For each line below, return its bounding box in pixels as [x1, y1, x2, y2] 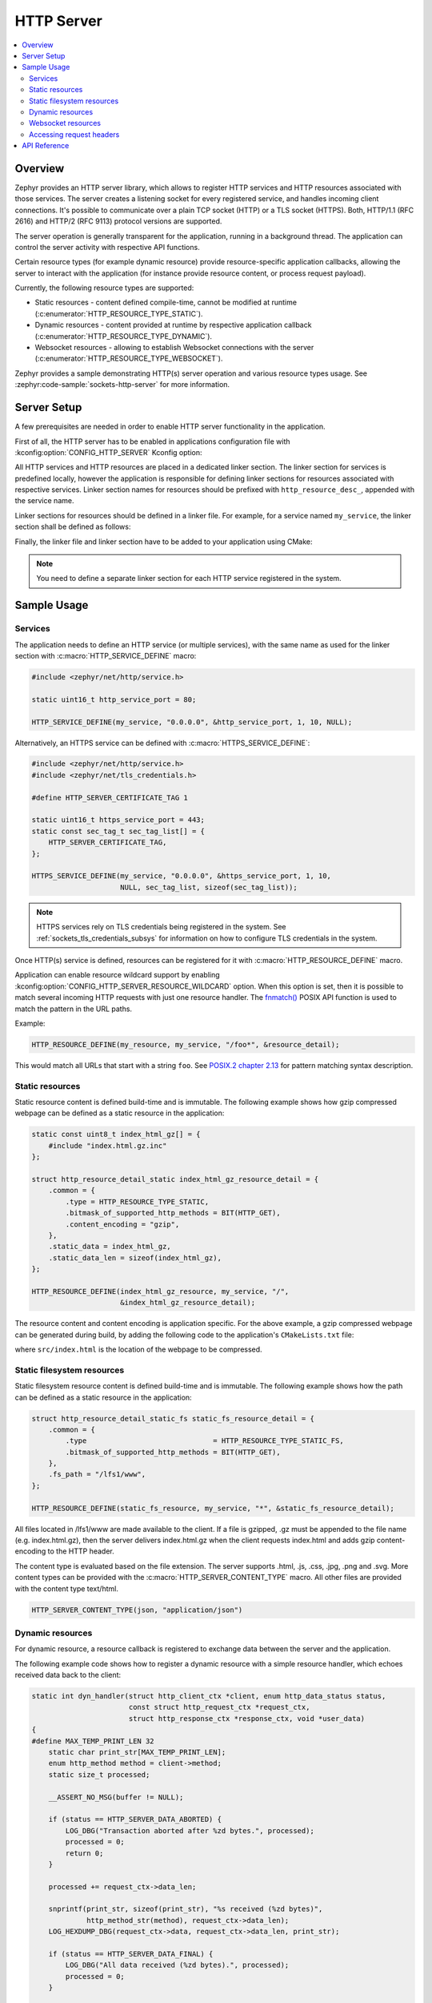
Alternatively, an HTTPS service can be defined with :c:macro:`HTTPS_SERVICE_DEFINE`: [14, 738, 310, 748]
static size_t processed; [48, 1770, 150, 1779]
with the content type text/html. [14, 1583, 119, 1594]
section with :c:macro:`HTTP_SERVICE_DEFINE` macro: [14, 651, 197, 660]
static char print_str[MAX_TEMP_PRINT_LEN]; [48, 1747, 226, 1757]
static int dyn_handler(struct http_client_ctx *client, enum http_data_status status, [31, 1691, 386, 1701]
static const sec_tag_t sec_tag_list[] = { [31, 826, 206, 836]
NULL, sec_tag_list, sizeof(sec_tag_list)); [120, 882, 298, 892]
